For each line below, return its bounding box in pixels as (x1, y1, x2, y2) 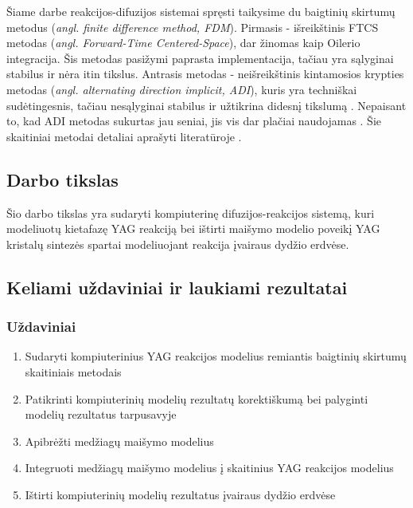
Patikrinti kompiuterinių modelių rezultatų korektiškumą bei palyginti (25, 390, 368, 407)
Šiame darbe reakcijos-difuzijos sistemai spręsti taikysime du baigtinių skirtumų (6, 3, 395, 19)
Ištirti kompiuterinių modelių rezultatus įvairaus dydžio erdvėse (25, 486, 336, 502)
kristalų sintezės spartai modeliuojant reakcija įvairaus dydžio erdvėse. (6, 235, 349, 252)
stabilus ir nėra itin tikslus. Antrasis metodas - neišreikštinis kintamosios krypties (6, 65, 404, 82)
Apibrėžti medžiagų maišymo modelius (25, 432, 214, 449)
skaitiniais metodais (25, 363, 122, 380)
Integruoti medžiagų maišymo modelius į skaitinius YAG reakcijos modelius (25, 459, 394, 476)
